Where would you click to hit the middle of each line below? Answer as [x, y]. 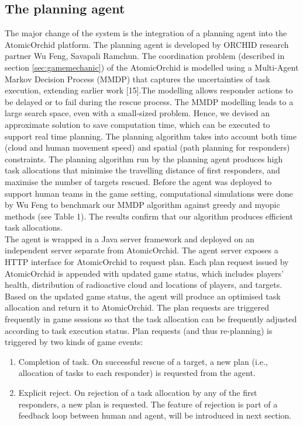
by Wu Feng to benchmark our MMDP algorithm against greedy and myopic [142, 205]
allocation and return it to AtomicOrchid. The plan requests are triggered [137, 307]
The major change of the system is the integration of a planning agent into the [146, 33]
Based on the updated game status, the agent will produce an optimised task [143, 296]
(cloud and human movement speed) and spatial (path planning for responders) [147, 147]
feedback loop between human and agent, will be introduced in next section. [155, 415]
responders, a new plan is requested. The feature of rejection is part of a [148, 404]
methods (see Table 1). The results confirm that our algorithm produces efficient [149, 216]
